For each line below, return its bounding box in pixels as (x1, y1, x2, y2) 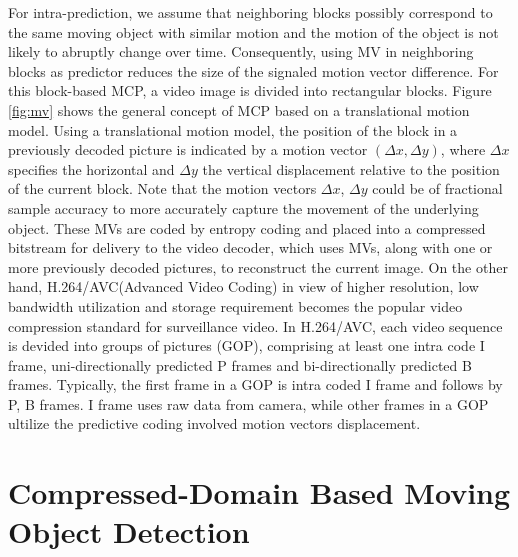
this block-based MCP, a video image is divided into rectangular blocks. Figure (8, 80, 492, 101)
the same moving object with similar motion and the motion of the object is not (8, 21, 499, 42)
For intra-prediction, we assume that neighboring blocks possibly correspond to (8, 2, 493, 22)
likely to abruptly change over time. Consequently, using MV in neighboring (8, 41, 474, 62)
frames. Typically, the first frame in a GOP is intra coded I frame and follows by (8, 374, 503, 395)
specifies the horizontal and (8, 158, 175, 179)
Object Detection (8, 511, 250, 552)
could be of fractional (372, 178, 503, 199)
